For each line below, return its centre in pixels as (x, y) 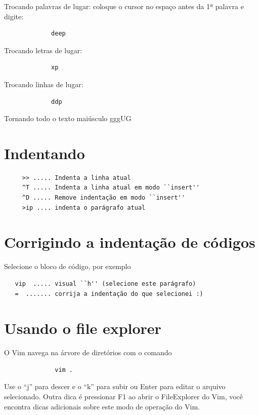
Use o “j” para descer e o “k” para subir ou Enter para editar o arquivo (115, 386)
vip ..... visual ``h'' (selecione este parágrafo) (105, 284)
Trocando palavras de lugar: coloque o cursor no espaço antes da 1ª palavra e (124, 6)
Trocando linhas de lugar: (44, 84)
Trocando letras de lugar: (43, 50)
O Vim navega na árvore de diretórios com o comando (88, 352)
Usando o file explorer (83, 328)
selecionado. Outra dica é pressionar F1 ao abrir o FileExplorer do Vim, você (124, 397)
